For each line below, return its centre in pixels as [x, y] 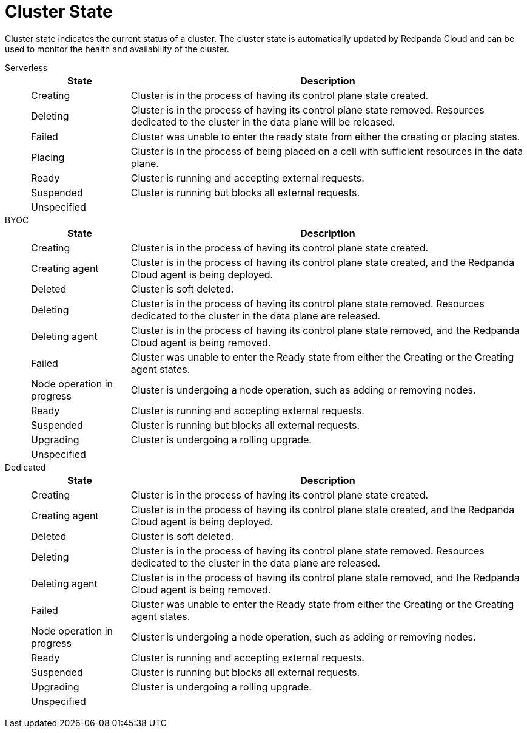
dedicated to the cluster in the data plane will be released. [263, 122]
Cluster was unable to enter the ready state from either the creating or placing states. [325, 136]
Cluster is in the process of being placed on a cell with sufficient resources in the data [327, 151]
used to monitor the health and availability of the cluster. [117, 49]
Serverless [26, 67]
